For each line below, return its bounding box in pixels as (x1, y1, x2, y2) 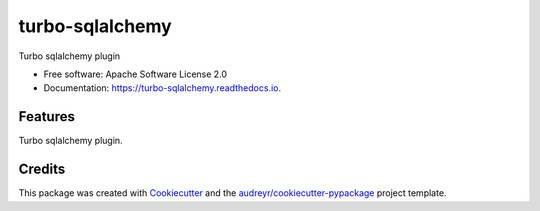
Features (18, 108, 75, 125)
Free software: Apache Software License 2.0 (43, 68, 228, 80)
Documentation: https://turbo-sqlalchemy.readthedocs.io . (43, 82, 282, 94)
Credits (18, 161, 66, 178)
